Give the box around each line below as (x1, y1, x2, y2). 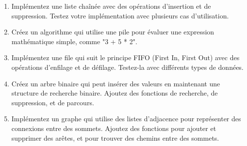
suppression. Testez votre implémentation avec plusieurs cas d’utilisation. (11, 10, 229, 20)
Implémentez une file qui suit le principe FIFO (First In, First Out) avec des (11, 52, 240, 63)
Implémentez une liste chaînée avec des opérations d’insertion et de (11, 1, 211, 11)
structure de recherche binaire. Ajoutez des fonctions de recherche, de (11, 88, 218, 98)
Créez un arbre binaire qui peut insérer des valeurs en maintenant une (11, 78, 220, 88)
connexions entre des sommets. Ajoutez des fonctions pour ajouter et (11, 123, 216, 133)
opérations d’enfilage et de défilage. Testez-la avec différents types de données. (11, 62, 244, 72)
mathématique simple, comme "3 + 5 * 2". (11, 36, 137, 46)
